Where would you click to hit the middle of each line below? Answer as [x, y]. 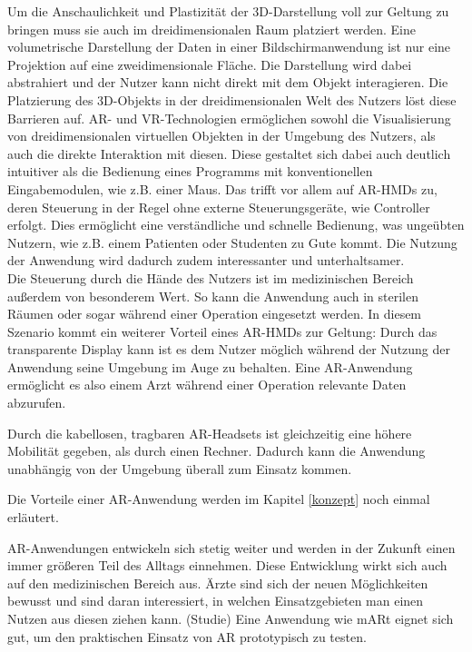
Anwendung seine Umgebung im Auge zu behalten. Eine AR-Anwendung [210, 366]
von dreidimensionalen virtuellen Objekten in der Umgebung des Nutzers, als [221, 136]
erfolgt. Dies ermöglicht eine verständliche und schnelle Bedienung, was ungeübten [236, 225]
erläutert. [33, 517]
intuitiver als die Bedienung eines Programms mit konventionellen [190, 171]
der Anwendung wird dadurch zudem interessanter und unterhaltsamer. [206, 260]
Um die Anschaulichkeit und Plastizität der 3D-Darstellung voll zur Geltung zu [228, 11]
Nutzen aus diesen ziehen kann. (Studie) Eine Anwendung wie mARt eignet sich [231, 618]
